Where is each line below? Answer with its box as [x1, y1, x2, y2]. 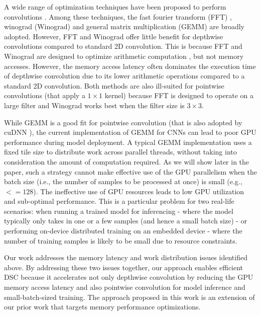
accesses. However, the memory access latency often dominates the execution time [4, 60, 256, 71]
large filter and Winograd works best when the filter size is [4, 100, 185, 110]
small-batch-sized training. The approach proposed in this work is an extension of [4, 291, 255, 302]
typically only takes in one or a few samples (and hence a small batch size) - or [4, 215, 247, 226]
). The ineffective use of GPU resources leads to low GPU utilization [33, 186, 244, 196]
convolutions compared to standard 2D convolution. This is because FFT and [4, 41, 242, 51]
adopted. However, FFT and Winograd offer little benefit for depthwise [4, 31, 223, 41]
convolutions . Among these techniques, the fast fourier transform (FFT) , [4, 11, 232, 22]
